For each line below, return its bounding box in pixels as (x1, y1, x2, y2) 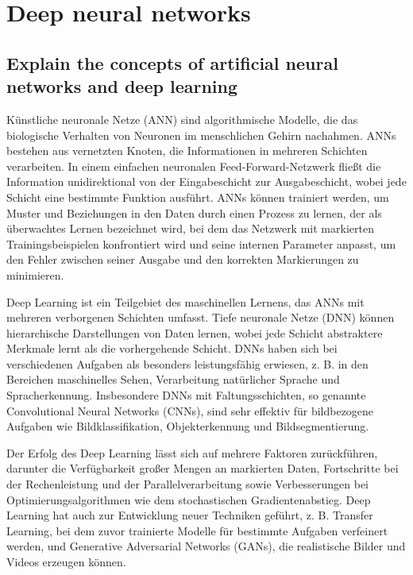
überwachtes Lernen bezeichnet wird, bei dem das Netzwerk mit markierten (6, 220, 374, 237)
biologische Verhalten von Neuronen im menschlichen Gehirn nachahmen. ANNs (6, 126, 396, 143)
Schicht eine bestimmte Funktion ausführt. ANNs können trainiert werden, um (6, 188, 389, 205)
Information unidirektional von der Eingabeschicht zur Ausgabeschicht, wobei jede (6, 173, 407, 190)
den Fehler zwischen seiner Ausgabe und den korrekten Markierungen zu (6, 251, 359, 268)
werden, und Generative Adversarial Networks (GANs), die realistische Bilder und (6, 538, 406, 554)
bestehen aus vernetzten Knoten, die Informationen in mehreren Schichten (6, 142, 368, 159)
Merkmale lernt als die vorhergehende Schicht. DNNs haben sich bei (6, 340, 338, 357)
